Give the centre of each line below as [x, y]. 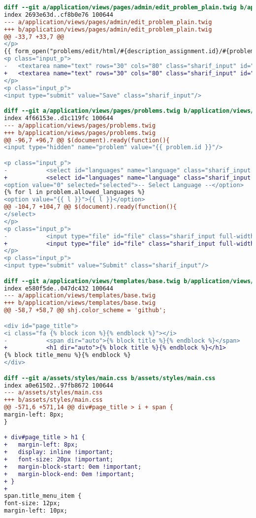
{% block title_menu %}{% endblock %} [67, 355]
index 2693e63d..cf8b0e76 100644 [59, 15]
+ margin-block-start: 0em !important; [73, 467]
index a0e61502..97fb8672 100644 [59, 385]
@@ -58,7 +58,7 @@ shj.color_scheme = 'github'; [85, 310]
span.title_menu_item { [43, 496]
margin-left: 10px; [36, 511]
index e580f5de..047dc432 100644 [59, 288]
